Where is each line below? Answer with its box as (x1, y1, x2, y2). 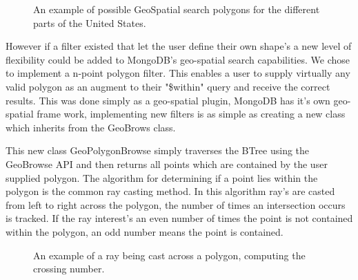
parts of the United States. (33, 15, 146, 30)
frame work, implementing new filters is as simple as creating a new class (37, 106, 346, 121)
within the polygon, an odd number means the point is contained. (6, 224, 284, 239)
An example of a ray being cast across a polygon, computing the (33, 248, 306, 262)
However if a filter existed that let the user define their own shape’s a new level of (6, 39, 352, 53)
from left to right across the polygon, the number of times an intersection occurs (6, 197, 346, 212)
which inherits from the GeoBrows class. (6, 120, 176, 134)
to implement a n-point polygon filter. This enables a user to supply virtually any (6, 66, 350, 80)
